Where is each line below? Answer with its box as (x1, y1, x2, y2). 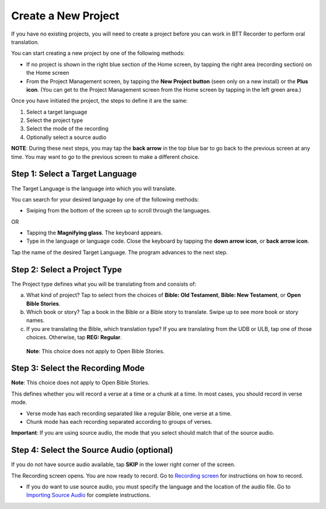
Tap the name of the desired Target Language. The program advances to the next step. (11, 248, 228, 256)
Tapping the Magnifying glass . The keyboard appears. (26, 229, 163, 237)
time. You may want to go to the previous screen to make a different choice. (11, 153, 200, 160)
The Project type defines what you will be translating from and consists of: (11, 280, 196, 287)
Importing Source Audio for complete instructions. (26, 491, 151, 499)
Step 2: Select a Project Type (11, 264, 122, 275)
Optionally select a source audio (26, 133, 107, 141)
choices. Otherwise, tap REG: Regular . (26, 334, 122, 341)
